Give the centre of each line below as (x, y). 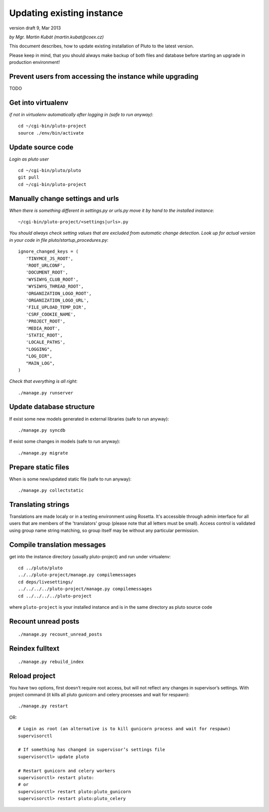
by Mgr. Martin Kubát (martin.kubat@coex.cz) (57, 37)
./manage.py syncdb (42, 430)
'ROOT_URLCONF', (46, 266)
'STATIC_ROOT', (44, 335)
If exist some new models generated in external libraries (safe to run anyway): (89, 419)
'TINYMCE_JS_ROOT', (50, 258)
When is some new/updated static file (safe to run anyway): (70, 479)
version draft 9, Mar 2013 (35, 28)
